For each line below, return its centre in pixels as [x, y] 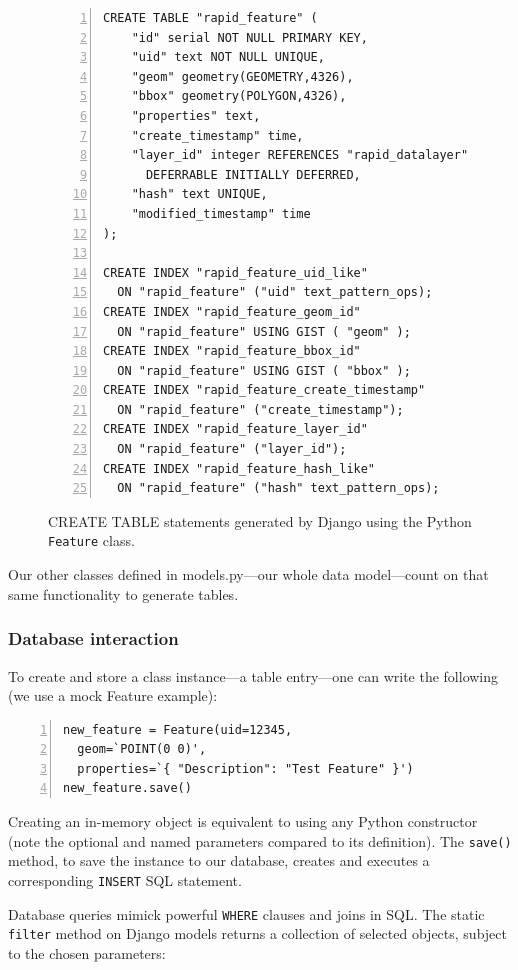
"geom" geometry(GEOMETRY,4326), [242, 76]
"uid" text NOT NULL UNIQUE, [228, 57]
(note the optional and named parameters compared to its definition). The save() [260, 840]
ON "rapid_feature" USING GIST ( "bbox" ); [264, 370]
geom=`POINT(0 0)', [142, 749]
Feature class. [91, 540]
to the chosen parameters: [87, 952]
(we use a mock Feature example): [113, 695]
